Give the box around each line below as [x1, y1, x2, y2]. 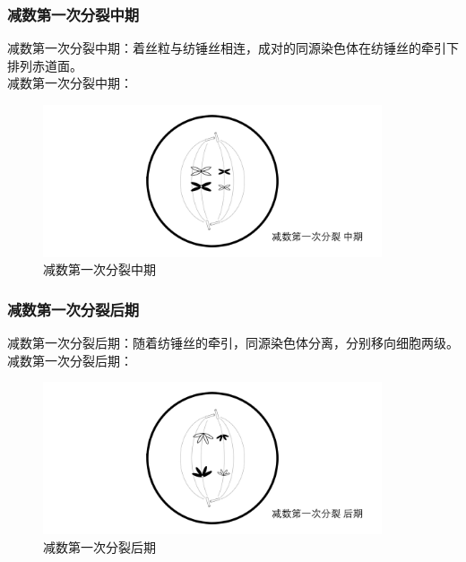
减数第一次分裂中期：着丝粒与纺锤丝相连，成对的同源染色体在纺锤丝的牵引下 [7, 39, 459, 57]
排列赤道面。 [7, 56, 82, 74]
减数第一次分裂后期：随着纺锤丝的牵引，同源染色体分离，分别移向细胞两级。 [7, 333, 459, 352]
